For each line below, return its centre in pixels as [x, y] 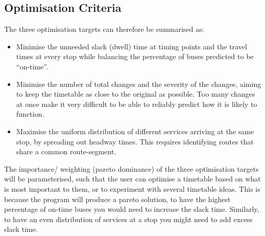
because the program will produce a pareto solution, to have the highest [117, 199]
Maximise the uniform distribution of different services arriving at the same [135, 131]
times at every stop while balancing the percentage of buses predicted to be [135, 56]
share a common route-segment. [66, 151]
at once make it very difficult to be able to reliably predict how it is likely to [137, 104]
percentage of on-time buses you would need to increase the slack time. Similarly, [132, 209]
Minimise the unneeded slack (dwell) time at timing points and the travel [132, 46]
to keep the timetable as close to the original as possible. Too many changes [136, 94]
